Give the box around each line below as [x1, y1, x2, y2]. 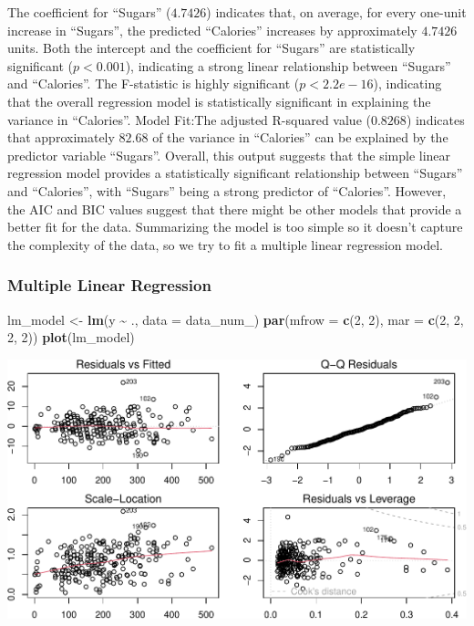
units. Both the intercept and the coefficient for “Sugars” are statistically [7, 38, 416, 57]
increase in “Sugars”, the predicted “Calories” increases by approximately [7, 20, 417, 39]
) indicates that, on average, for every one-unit [206, 3, 467, 21]
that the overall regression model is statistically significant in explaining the [7, 91, 431, 110]
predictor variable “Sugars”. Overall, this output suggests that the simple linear [7, 145, 451, 164]
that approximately [7, 128, 115, 147]
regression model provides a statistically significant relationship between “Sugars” [7, 163, 463, 183]
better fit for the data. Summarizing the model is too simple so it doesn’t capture [7, 217, 463, 236]
